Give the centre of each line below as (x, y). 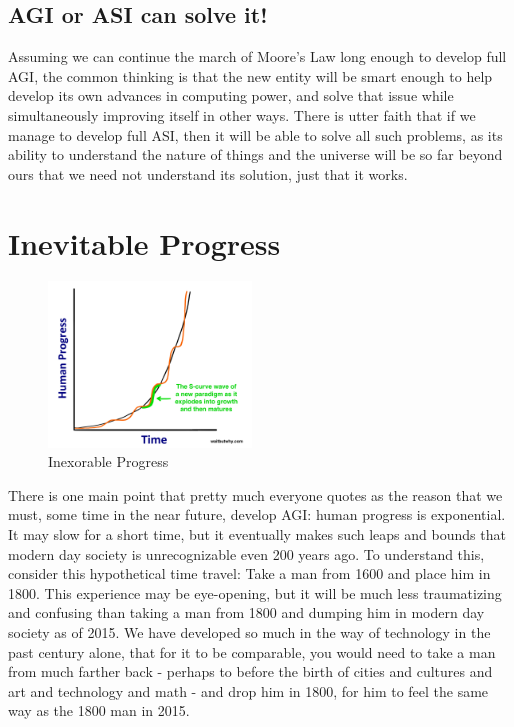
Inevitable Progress (144, 242)
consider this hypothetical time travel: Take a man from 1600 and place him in (249, 573)
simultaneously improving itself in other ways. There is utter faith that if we (242, 114)
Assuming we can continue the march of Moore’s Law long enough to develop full (257, 56)
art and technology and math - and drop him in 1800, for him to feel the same (248, 690)
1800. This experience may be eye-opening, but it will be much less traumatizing (255, 592)
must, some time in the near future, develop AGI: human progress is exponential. (257, 514)
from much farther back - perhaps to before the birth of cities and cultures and (250, 671)
